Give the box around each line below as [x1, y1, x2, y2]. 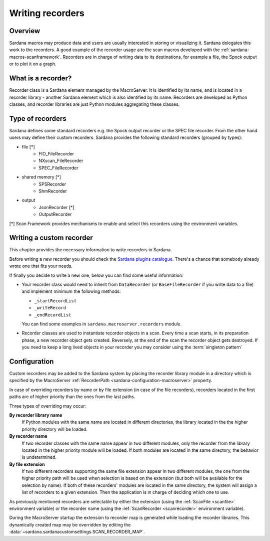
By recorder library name [9, 412, 62, 418]
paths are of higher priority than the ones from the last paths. [9, 394, 135, 400]
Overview [9, 27, 40, 35]
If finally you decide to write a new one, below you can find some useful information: [9, 272, 183, 278]
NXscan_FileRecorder [38, 158, 83, 164]
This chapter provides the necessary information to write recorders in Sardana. [9, 247, 172, 253]
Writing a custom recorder [9, 234, 93, 242]
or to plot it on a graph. [9, 61, 57, 67]
